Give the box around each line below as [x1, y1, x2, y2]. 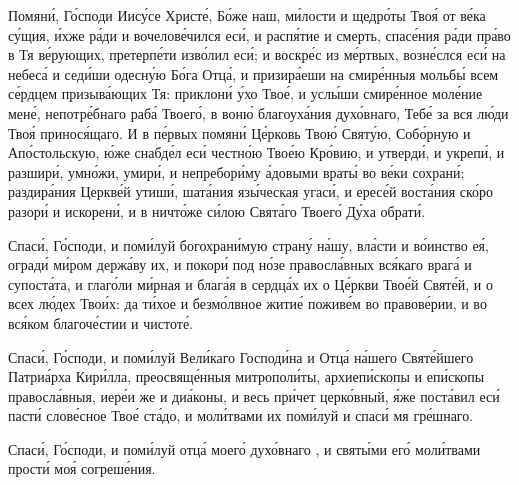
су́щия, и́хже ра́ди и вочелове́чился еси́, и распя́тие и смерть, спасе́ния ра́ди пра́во [8, 24, 511, 45]
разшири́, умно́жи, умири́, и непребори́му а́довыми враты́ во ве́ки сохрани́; [8, 161, 465, 182]
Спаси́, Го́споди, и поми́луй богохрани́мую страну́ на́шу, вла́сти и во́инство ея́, [8, 234, 489, 255]
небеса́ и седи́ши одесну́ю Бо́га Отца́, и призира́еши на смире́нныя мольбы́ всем [8, 63, 499, 84]
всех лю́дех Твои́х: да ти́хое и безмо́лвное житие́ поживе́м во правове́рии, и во [8, 293, 487, 314]
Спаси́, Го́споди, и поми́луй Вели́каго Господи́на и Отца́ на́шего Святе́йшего [8, 346, 474, 367]
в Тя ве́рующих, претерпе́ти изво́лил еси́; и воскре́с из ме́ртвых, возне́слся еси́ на [8, 44, 506, 65]
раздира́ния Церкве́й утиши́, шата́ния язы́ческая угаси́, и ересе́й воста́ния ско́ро [8, 181, 494, 202]
